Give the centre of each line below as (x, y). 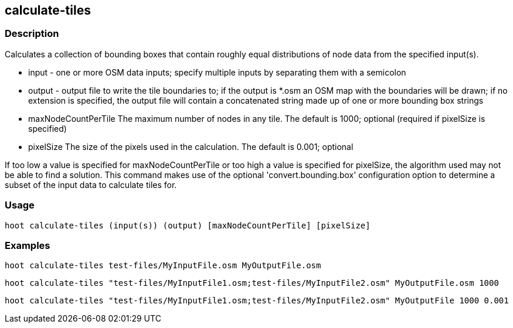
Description (32, 34)
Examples (28, 245)
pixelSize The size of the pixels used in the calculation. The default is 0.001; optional (191, 146)
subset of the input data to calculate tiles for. (91, 184)
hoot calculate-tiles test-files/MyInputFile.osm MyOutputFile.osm (163, 266)
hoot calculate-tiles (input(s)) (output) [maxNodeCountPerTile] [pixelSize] (188, 225)
